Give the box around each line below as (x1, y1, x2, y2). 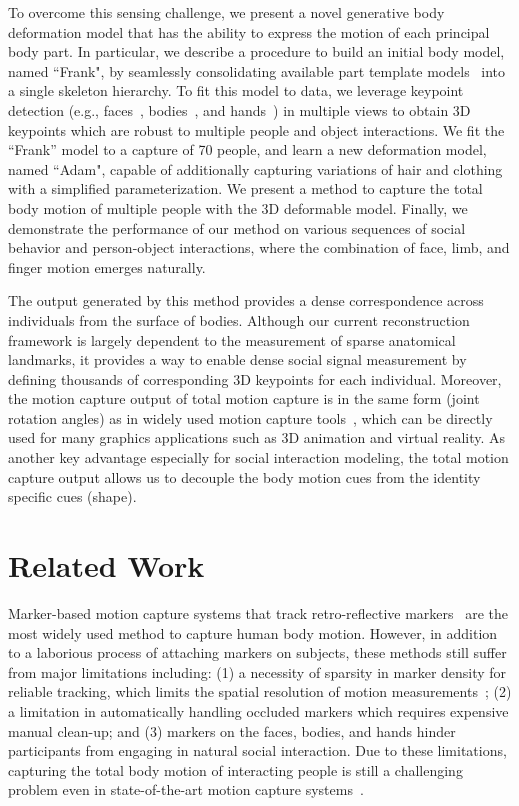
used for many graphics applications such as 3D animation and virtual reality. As (8, 427, 506, 448)
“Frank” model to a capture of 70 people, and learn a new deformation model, (8, 139, 487, 160)
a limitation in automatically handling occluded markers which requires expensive (8, 700, 509, 721)
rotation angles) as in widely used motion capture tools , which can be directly (8, 407, 493, 428)
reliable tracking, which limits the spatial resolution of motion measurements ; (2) (8, 681, 512, 702)
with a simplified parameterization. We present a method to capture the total (8, 178, 483, 199)
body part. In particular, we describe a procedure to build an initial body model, (8, 41, 505, 62)
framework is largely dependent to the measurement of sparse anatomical (8, 329, 456, 350)
